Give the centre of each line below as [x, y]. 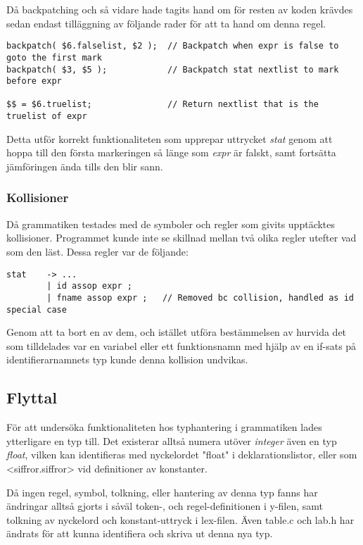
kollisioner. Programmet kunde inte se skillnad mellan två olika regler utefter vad [181, 238]
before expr [34, 81]
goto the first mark [55, 57]
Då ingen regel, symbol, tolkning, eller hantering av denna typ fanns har [162, 492]
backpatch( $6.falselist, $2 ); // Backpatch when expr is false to [173, 46]
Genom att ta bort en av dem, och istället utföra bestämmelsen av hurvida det [177, 332]
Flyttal [32, 397]
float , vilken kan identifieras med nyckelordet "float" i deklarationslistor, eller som [182, 455]
